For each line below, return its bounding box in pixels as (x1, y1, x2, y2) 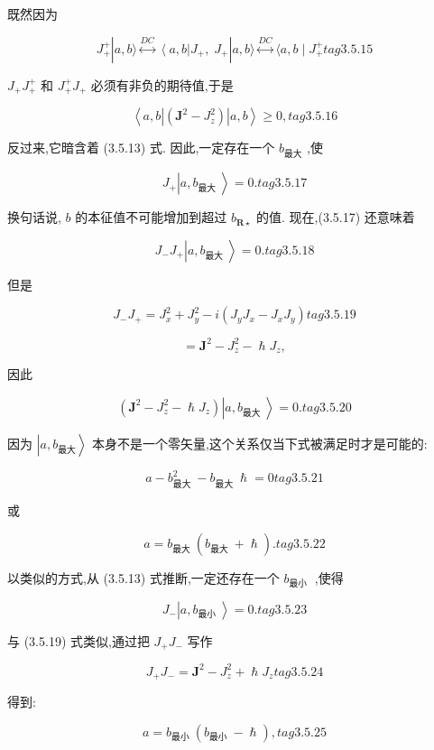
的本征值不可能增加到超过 (75, 208, 227, 227)
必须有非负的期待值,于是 (90, 75, 234, 94)
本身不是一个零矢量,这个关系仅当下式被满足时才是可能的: (91, 433, 428, 452)
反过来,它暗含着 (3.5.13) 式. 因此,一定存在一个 (7, 138, 275, 157)
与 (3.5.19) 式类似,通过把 (7, 631, 150, 650)
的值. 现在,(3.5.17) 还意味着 (256, 208, 415, 227)
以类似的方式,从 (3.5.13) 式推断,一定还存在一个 (7, 568, 280, 587)
